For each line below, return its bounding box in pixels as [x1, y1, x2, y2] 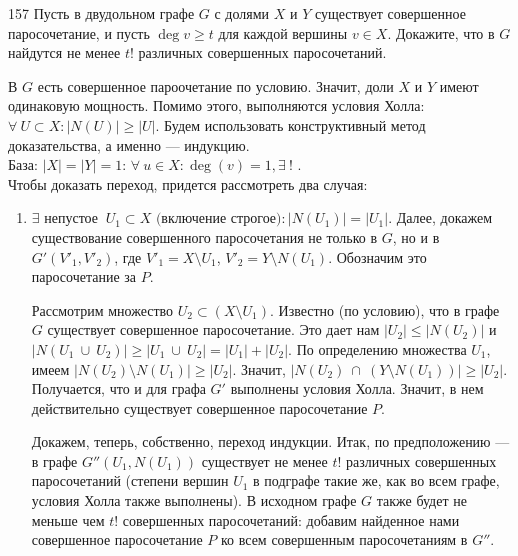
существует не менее [201, 450, 328, 471]
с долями [214, 3, 270, 23]
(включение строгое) [155, 212, 282, 227]
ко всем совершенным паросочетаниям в [220, 529, 468, 550]
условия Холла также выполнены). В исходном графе [31, 490, 357, 511]
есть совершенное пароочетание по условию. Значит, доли [37, 75, 394, 96]
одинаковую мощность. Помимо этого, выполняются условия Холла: [8, 95, 425, 116]
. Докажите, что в [387, 22, 495, 43]
